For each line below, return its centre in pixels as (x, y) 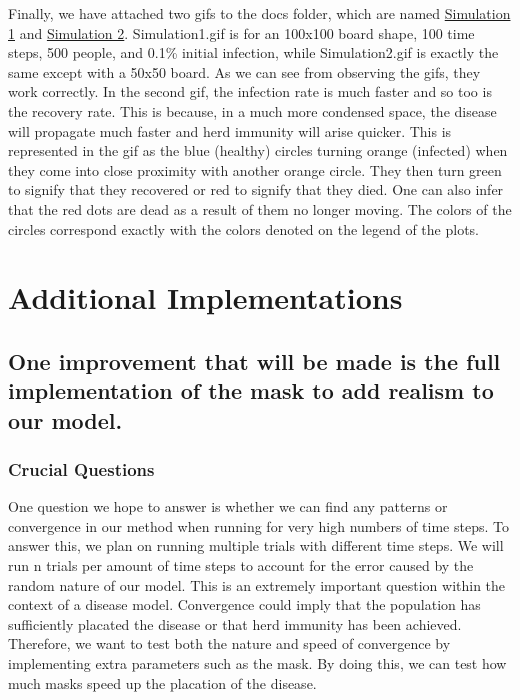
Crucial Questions (81, 468)
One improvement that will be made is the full (254, 360)
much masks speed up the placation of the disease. (162, 682)
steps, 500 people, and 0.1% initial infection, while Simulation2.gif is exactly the (253, 52)
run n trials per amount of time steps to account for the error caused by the (241, 565)
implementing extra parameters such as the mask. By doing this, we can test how (257, 663)
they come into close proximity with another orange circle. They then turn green (255, 169)
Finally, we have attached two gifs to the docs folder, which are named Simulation (259, 13)
